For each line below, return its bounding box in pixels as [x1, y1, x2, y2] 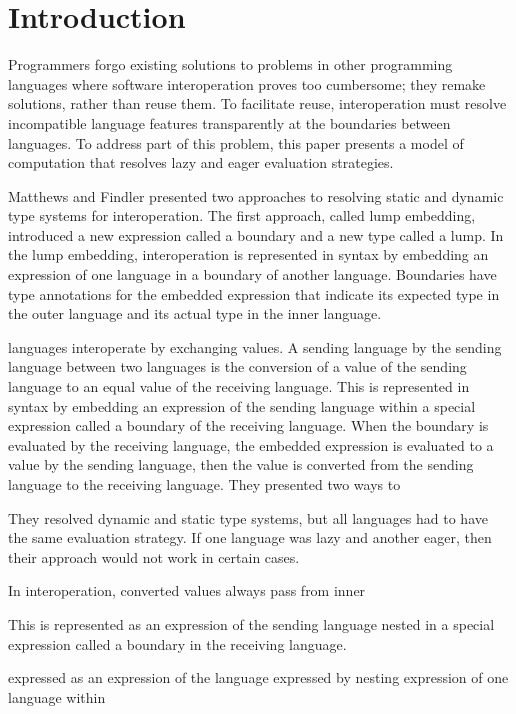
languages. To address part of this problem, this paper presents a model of [8, 132, 464, 153]
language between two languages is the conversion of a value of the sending [8, 356, 467, 377]
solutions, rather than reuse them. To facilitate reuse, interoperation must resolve [8, 93, 507, 114]
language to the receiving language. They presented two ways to [8, 474, 401, 494]
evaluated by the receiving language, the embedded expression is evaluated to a [8, 434, 494, 455]
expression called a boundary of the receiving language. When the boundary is [8, 415, 489, 436]
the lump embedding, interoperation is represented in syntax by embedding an [8, 244, 489, 265]
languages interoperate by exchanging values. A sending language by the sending [8, 336, 502, 357]
